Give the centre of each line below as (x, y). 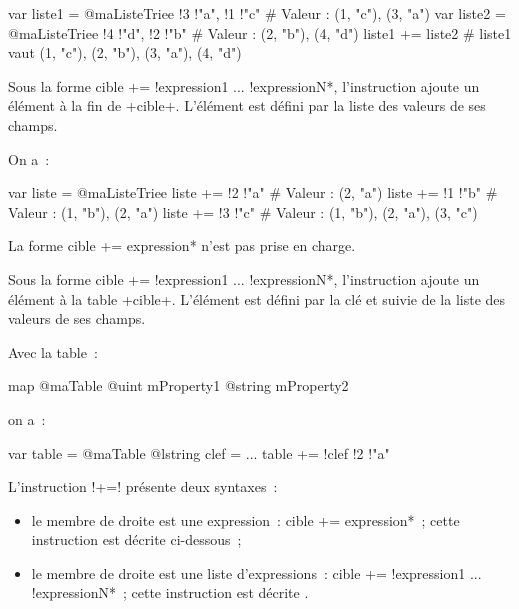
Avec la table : (53, 351)
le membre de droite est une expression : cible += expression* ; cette (245, 519)
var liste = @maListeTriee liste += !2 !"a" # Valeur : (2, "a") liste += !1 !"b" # (253, 192)
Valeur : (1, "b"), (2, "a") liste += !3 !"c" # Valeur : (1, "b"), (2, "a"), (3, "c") (243, 211)
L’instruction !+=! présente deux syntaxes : (143, 486)
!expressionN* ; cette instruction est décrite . (170, 592)
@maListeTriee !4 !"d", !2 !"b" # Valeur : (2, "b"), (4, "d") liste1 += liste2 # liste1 (260, 32)
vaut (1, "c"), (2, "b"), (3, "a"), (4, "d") (125, 52)
